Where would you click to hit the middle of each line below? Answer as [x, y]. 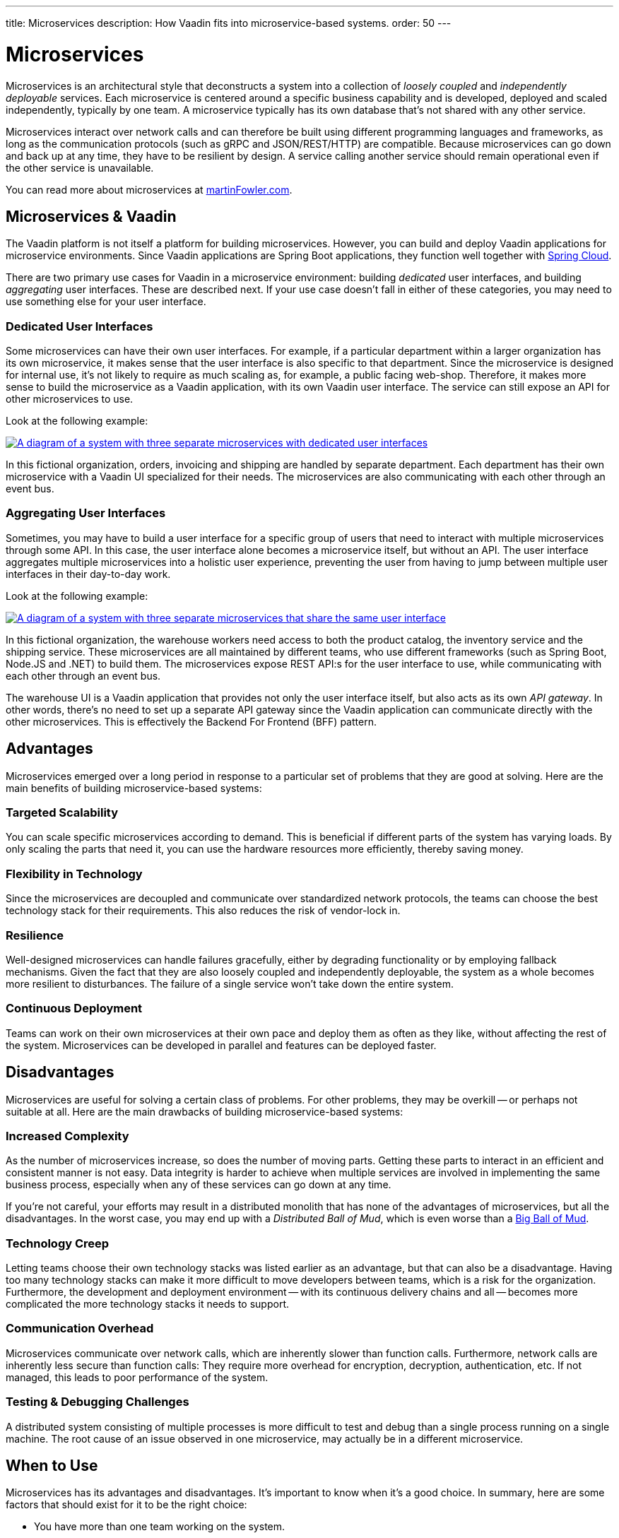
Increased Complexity [67, 1136]
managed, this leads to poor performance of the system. [137, 1377]
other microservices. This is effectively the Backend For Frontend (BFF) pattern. [191, 721]
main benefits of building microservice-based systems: [134, 788]
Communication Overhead [80, 1329]
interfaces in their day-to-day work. [88, 574]
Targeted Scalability [62, 813]
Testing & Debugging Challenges [98, 1402]
